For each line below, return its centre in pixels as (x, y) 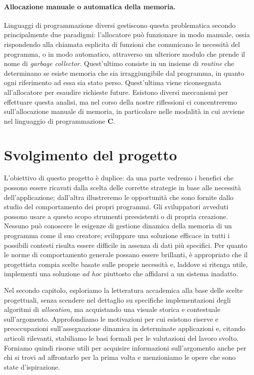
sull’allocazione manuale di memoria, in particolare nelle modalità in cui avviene (124, 111)
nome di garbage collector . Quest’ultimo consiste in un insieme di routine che (119, 63)
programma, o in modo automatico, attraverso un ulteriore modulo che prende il (125, 54)
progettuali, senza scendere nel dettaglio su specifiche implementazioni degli (117, 299)
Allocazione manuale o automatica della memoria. (90, 6)
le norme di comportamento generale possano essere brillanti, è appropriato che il (126, 254)
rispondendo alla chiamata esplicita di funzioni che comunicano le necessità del (122, 44)
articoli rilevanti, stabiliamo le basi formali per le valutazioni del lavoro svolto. (121, 338)
